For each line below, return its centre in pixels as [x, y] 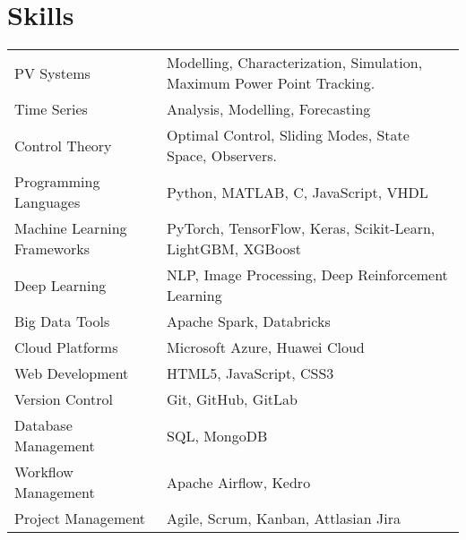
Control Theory [63, 145]
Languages [47, 202]
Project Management [80, 519]
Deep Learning [60, 285]
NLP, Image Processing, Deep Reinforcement [307, 275]
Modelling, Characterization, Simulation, [295, 63]
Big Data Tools [62, 321]
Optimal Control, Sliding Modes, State [288, 135]
